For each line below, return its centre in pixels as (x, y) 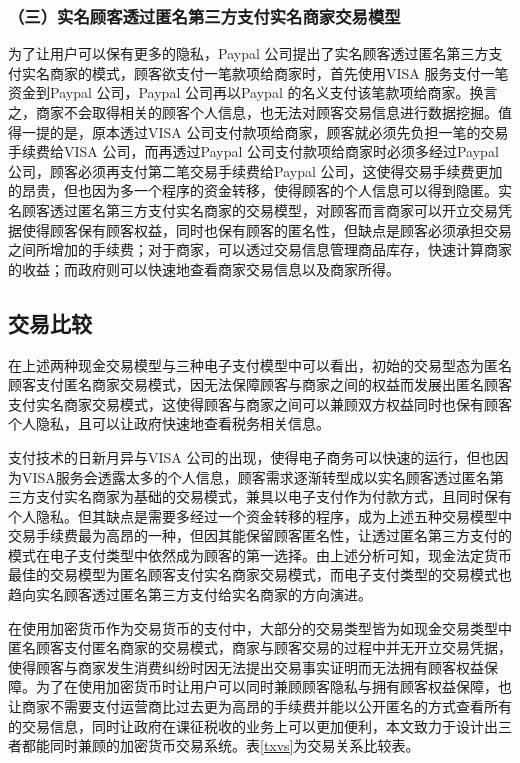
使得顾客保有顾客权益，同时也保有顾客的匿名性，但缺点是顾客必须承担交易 (266, 229)
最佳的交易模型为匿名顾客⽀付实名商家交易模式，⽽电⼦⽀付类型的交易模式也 (260, 574)
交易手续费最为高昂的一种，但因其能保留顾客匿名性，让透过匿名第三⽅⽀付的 (260, 535)
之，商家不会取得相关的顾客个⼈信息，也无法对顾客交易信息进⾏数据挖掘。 (253, 112)
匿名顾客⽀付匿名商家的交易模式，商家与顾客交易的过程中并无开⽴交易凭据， (260, 647)
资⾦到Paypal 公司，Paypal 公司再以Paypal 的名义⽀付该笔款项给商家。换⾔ (253, 92)
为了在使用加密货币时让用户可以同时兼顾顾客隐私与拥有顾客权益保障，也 (273, 686)
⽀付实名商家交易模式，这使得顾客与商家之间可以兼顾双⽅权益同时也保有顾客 (260, 403)
